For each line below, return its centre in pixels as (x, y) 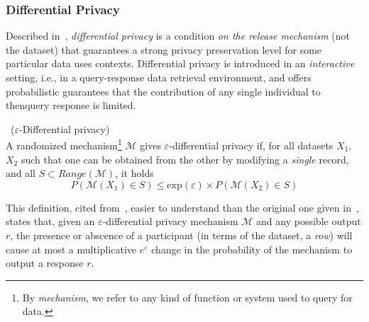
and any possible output (309, 221)
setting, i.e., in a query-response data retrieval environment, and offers (159, 77)
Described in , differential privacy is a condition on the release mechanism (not (178, 36)
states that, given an (50, 221)
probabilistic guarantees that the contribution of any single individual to (163, 91)
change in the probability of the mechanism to (252, 249)
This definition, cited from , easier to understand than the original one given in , (182, 207)
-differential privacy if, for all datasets (251, 145)
